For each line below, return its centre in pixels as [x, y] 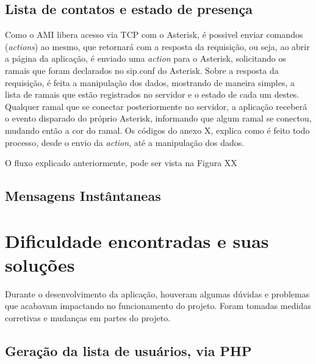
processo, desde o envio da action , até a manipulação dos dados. [125, 142]
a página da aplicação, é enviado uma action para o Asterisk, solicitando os [146, 58]
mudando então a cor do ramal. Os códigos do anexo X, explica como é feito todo [157, 130]
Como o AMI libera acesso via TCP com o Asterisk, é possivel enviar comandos [154, 35]
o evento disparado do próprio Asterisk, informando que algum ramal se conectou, [158, 118]
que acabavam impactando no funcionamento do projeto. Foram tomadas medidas [158, 306]
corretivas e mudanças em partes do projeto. [88, 318]
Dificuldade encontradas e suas [137, 240]
